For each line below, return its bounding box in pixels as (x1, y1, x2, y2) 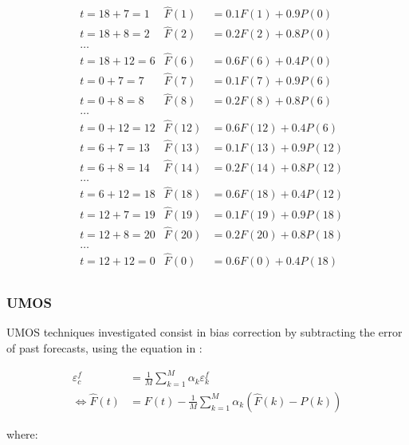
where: (6, 425, 38, 442)
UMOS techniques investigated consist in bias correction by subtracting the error (6, 324, 403, 341)
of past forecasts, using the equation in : (6, 339, 203, 356)
